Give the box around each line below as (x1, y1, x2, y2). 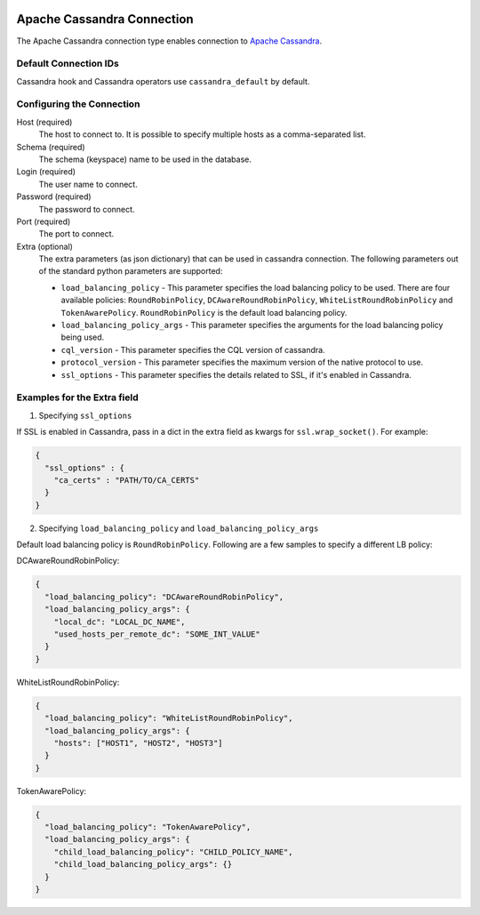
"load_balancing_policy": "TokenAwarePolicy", (44, 823, 252, 832)
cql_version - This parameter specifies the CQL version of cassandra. (60, 344, 325, 355)
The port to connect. (38, 229, 115, 239)
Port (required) (16, 216, 71, 227)
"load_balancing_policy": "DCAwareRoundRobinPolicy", (44, 591, 284, 602)
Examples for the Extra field (16, 391, 139, 404)
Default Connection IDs (16, 58, 119, 70)
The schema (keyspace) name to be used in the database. (38, 154, 252, 165)
